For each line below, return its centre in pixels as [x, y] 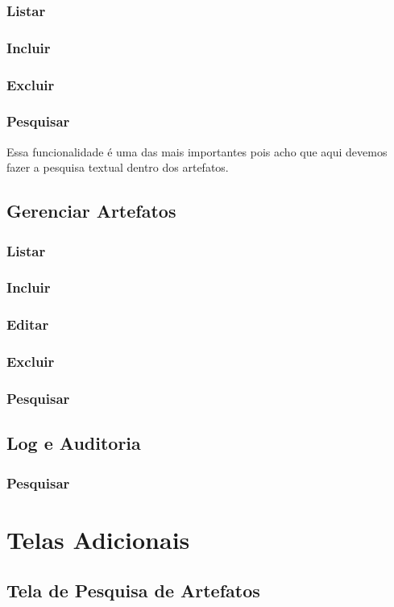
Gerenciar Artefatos [91, 211]
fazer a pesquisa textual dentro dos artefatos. [118, 167]
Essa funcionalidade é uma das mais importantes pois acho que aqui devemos [197, 151]
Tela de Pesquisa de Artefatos [133, 590]
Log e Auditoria [74, 443]
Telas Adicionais [98, 539]
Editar [28, 324]
